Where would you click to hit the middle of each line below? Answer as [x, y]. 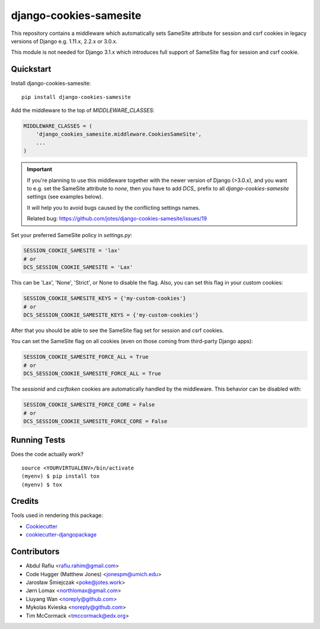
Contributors [35, 552]
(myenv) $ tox [42, 484]
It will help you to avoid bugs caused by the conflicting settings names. [113, 207]
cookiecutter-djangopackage [61, 535]
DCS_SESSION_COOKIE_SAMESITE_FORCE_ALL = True [92, 374]
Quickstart [31, 69]
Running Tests [38, 440]
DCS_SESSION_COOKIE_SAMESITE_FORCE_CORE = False [95, 421]
